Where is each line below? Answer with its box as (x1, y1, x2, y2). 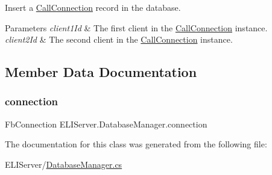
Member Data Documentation (5, 63, 197, 81)
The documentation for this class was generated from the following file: (5, 138, 267, 150)
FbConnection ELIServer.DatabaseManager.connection (5, 117, 207, 130)
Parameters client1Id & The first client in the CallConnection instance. (5, 21, 268, 34)
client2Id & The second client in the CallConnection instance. (5, 33, 233, 46)
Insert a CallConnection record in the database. (5, 1, 181, 13)
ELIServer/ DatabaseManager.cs (5, 158, 122, 170)
